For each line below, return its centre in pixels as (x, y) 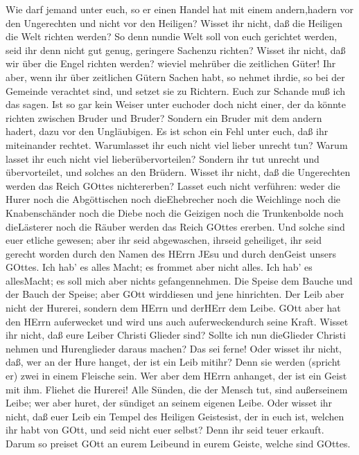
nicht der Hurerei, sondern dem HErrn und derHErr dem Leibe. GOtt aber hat (173, 308)
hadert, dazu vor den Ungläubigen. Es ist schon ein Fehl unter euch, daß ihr (167, 131)
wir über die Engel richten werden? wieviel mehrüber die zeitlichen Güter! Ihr (171, 63)
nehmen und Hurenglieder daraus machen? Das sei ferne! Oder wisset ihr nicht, (174, 348)
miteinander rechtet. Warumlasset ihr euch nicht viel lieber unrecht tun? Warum (177, 144)
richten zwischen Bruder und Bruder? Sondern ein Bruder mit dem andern (164, 117)
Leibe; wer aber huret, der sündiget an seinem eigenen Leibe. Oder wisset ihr (169, 403)
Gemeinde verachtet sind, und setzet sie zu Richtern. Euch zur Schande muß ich (176, 90)
